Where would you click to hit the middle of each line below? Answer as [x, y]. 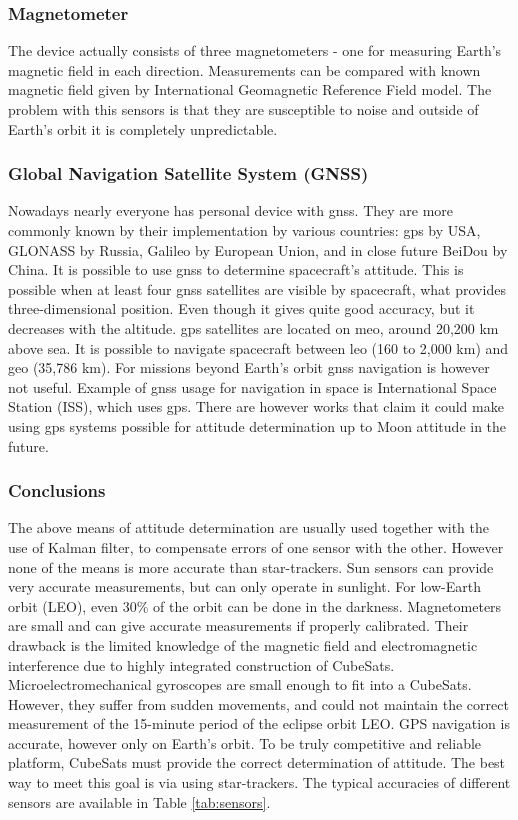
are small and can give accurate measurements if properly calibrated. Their [238, 625]
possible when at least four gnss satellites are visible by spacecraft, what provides [257, 288]
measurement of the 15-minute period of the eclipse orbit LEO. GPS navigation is [259, 723]
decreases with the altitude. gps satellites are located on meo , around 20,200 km [253, 327]
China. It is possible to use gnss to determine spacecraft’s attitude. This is [236, 269]
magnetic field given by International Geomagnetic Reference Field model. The [250, 89]
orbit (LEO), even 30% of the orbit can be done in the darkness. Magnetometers [255, 605]
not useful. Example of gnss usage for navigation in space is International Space [252, 386]
